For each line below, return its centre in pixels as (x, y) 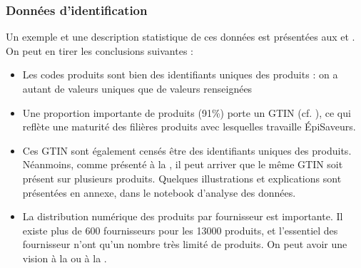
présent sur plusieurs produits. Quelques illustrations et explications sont (182, 178)
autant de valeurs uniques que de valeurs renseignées (137, 88)
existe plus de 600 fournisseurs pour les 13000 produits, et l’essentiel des (180, 230)
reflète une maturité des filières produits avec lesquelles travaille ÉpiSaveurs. (189, 127)
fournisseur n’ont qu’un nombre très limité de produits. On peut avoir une (185, 244)
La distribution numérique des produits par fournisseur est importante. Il (183, 216)
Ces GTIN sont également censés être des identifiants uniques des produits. (187, 150)
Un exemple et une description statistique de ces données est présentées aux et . (180, 37)
